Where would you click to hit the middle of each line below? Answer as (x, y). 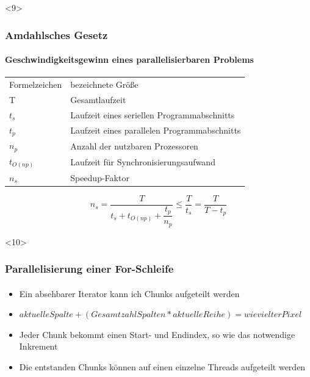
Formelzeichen (36, 84)
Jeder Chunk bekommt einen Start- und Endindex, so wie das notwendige (157, 334)
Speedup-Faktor (100, 177)
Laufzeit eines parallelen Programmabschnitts (156, 130)
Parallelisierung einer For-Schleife (89, 269)
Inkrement (38, 346)
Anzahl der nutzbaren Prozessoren (134, 145)
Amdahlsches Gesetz (56, 34)
